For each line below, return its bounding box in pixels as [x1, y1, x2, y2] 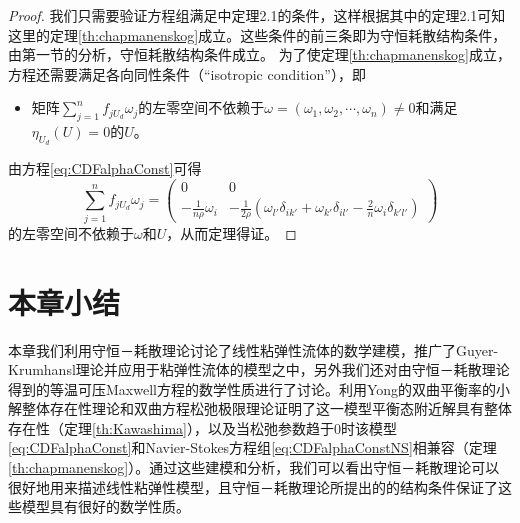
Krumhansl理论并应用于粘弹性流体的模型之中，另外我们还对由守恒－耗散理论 [8, 359, 510, 380]
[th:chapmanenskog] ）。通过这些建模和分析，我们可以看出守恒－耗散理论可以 [8, 457, 500, 478]
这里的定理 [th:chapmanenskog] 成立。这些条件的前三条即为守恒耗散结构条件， [8, 24, 507, 45]
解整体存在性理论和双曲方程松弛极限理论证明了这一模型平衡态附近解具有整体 [8, 398, 512, 419]
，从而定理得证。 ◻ [166, 222, 297, 243]
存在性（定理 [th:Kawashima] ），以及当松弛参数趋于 [8, 417, 334, 438]
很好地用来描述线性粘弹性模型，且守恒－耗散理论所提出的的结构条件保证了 [8, 476, 498, 497]
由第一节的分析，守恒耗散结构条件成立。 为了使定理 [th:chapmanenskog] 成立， [8, 44, 511, 65]
